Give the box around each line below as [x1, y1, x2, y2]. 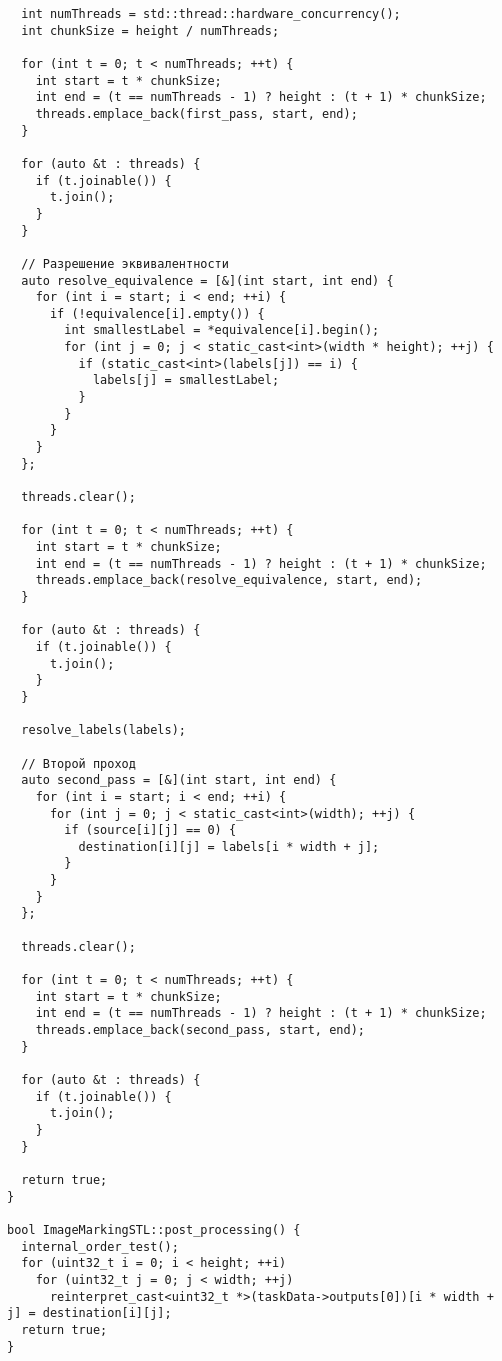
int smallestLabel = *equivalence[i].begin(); [64, 323, 380, 338]
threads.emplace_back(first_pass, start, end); [35, 106, 358, 121]
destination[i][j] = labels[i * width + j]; [78, 839, 380, 854]
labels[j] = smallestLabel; [92, 373, 280, 388]
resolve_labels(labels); [21, 723, 186, 738]
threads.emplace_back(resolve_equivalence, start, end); [35, 573, 423, 588]
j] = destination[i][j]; [7, 1306, 172, 1321]
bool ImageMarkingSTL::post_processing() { [7, 1222, 301, 1237]
